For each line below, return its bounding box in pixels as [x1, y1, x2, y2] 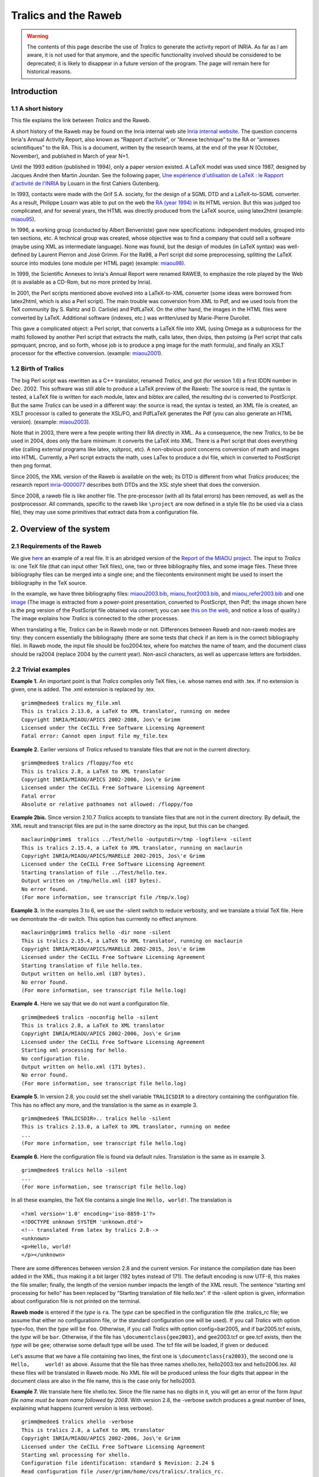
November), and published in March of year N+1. [11, 152, 130, 160]
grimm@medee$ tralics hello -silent [21, 1167, 128, 1173]
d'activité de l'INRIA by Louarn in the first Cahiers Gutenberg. [11, 180, 160, 187]
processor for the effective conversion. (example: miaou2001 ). [11, 350, 163, 357]
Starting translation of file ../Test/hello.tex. [21, 869, 168, 876]
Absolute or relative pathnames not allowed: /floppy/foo [21, 801, 193, 808]
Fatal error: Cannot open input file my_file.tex [21, 733, 168, 740]
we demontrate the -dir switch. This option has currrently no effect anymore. [11, 915, 198, 922]
